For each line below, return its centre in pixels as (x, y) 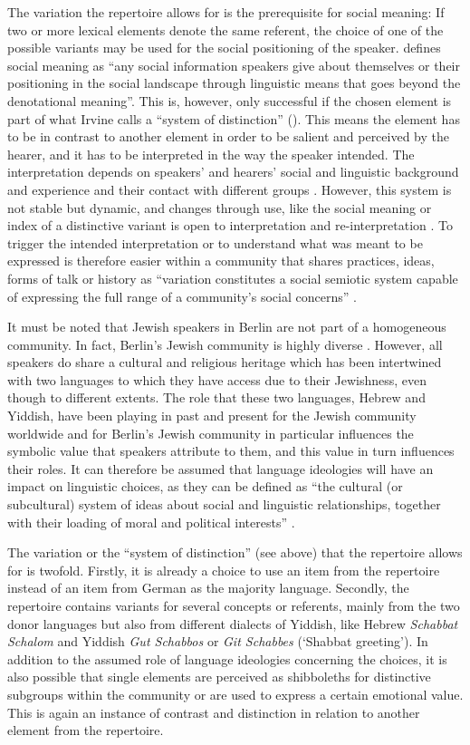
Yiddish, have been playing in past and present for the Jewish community (212, 416)
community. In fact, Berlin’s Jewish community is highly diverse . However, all (225, 344)
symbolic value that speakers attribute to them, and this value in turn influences (231, 451)
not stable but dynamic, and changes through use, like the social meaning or (220, 207)
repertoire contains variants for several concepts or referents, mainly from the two (234, 605)
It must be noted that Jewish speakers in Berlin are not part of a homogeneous (227, 327)
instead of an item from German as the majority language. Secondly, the (208, 588)
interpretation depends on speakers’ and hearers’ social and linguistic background (233, 172)
